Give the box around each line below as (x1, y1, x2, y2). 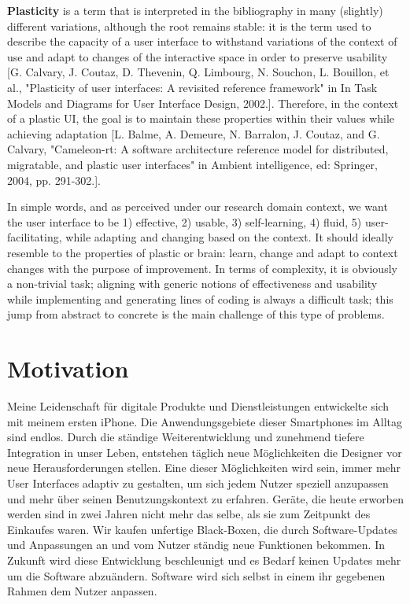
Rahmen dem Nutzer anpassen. (7, 583, 157, 599)
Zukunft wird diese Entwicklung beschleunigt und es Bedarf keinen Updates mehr (7, 551, 401, 568)
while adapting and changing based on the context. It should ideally (65, 229, 393, 245)
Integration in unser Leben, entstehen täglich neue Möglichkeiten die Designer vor (7, 444, 402, 460)
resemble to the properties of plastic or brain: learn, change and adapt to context (7, 244, 398, 260)
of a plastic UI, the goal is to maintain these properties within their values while (7, 110, 395, 127)
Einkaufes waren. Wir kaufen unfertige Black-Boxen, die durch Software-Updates (7, 521, 398, 537)
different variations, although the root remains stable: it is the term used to (7, 17, 371, 34)
